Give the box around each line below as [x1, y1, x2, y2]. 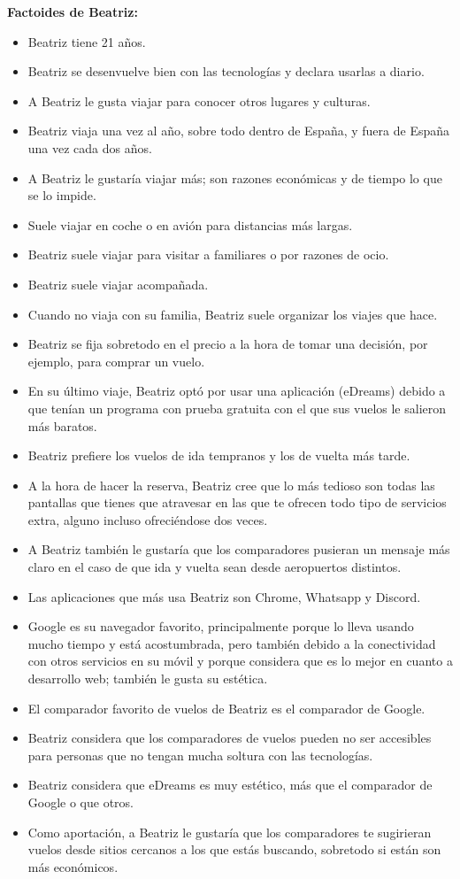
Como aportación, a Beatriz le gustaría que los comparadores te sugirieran [27, 822, 432, 841]
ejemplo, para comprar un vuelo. [27, 351, 205, 370]
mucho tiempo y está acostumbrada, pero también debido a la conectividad [27, 634, 436, 652]
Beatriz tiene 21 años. [27, 32, 146, 50]
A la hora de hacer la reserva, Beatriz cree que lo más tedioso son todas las [27, 475, 435, 494]
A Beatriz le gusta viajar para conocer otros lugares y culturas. [27, 91, 371, 110]
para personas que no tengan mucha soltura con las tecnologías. [27, 745, 373, 764]
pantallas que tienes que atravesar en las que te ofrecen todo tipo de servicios [27, 493, 447, 512]
